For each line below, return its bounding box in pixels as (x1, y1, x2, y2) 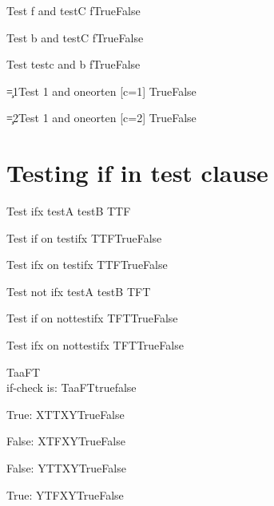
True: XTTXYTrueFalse (6, 405, 125, 422)
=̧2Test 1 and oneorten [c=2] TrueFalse (6, 109, 197, 126)
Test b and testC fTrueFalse (6, 29, 144, 45)
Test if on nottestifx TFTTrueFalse (6, 310, 178, 326)
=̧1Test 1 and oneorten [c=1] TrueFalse (6, 82, 197, 99)
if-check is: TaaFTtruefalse (6, 379, 137, 396)
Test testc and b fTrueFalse (6, 56, 141, 73)
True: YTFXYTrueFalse (6, 486, 124, 503)
